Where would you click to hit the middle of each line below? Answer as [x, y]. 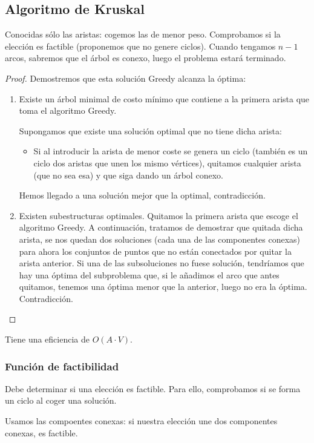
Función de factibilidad [62, 366]
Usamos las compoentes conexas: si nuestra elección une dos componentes [141, 421]
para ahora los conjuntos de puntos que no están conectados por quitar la [155, 251]
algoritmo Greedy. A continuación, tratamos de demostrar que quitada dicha [161, 227]
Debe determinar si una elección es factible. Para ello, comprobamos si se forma [153, 388]
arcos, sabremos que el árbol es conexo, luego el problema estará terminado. [146, 58]
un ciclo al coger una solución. [61, 400]
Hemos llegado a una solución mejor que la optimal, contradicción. [142, 195]
